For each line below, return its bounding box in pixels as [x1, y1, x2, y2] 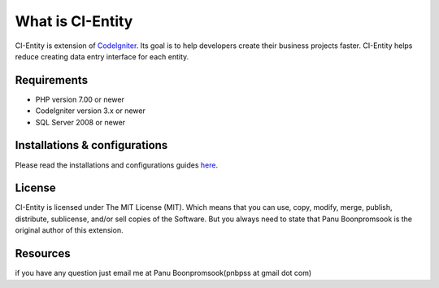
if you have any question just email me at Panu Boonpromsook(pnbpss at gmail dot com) [15, 268, 312, 278]
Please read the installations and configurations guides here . [15, 159, 219, 170]
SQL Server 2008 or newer [35, 117, 126, 127]
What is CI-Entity [15, 12, 133, 30]
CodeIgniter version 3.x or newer [35, 106, 146, 116]
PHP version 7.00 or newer [35, 94, 125, 104]
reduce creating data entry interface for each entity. [15, 51, 189, 61]
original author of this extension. [15, 225, 124, 235]
